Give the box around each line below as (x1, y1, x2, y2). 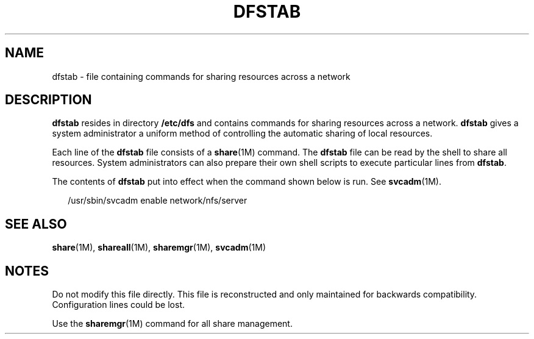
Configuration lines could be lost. (52, 299, 185, 310)
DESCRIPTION (5, 92, 92, 108)
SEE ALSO (5, 216, 67, 232)
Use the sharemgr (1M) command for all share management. (52, 318, 293, 329)
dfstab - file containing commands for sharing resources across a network (52, 71, 351, 82)
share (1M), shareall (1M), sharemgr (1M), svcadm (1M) (52, 242, 266, 253)
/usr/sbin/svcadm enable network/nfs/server (68, 195, 247, 206)
